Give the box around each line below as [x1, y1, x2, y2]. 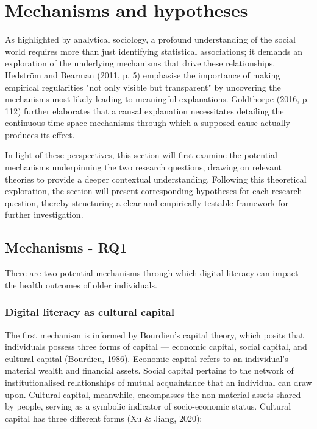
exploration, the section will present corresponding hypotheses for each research [5, 184, 302, 197]
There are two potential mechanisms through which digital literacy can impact [5, 267, 299, 279]
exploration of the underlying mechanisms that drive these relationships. [5, 57, 276, 69]
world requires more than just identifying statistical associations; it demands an [5, 44, 303, 57]
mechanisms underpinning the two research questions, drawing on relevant [5, 161, 282, 173]
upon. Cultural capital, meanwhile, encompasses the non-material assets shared [5, 388, 301, 400]
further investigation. [5, 208, 84, 221]
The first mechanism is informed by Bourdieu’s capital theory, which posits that [5, 328, 304, 341]
